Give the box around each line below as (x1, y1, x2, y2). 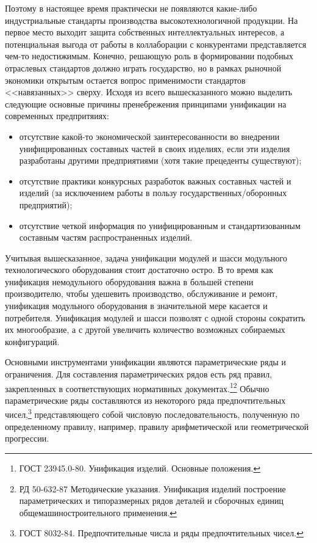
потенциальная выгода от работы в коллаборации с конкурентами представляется (5, 37, 307, 50)
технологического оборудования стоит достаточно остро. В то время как (5, 263, 273, 276)
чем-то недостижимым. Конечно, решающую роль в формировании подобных (5, 49, 294, 62)
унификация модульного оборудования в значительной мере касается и (5, 299, 268, 312)
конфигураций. (5, 335, 60, 348)
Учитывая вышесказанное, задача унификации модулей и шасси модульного (5, 251, 287, 264)
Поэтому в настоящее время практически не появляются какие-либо (5, 2, 257, 14)
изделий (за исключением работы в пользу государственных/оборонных (19, 186, 287, 199)
